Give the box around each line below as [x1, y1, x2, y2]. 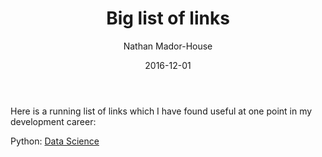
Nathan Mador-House [123, 40, 213, 52]
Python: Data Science [10, 135, 100, 147]
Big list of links [106, 7, 230, 30]
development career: [10, 115, 97, 127]
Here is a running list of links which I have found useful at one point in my [10, 105, 313, 117]
